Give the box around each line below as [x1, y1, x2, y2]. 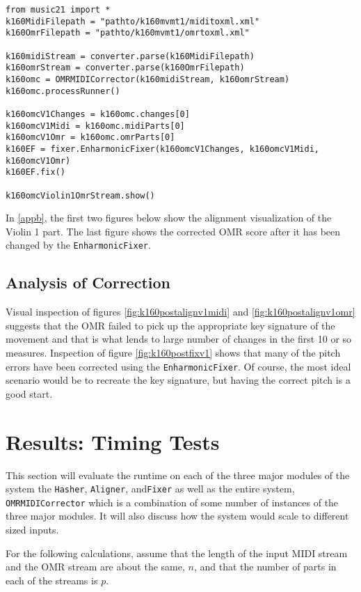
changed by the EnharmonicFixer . [6, 237, 151, 252]
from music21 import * [6, 5, 111, 15]
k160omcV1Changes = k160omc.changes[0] [6, 109, 190, 119]
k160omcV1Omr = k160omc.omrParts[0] [6, 132, 175, 143]
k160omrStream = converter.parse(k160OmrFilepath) [6, 63, 245, 73]
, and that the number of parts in [193, 559, 337, 574]
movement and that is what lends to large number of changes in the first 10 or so [6, 332, 352, 346]
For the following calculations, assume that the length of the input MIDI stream [6, 545, 348, 560]
